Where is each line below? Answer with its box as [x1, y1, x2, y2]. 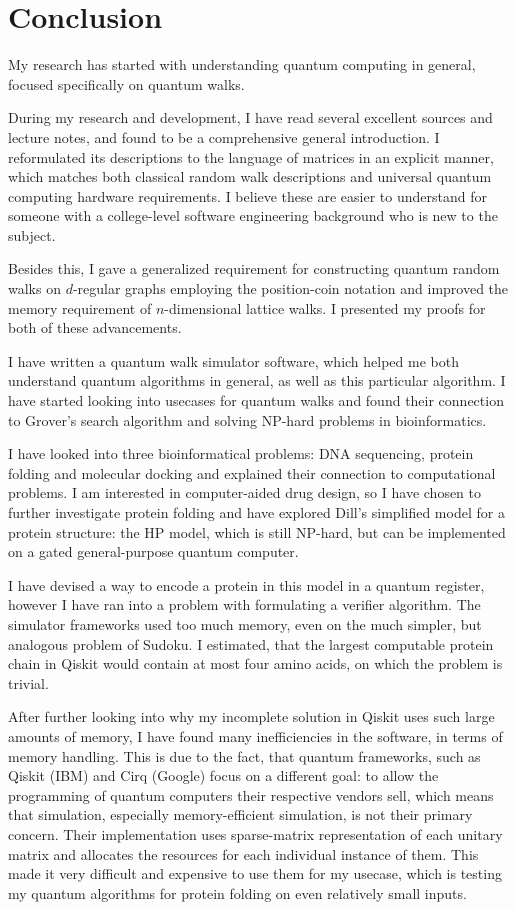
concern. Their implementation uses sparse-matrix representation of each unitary [8, 823, 503, 844]
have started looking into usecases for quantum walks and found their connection [8, 390, 504, 411]
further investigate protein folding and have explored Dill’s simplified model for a [8, 502, 505, 522]
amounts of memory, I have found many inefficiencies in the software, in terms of [8, 725, 503, 746]
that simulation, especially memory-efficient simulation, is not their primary [8, 804, 473, 825]
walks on [8, 278, 61, 299]
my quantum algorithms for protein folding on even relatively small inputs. [8, 882, 467, 903]
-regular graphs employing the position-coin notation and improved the [72, 278, 509, 299]
